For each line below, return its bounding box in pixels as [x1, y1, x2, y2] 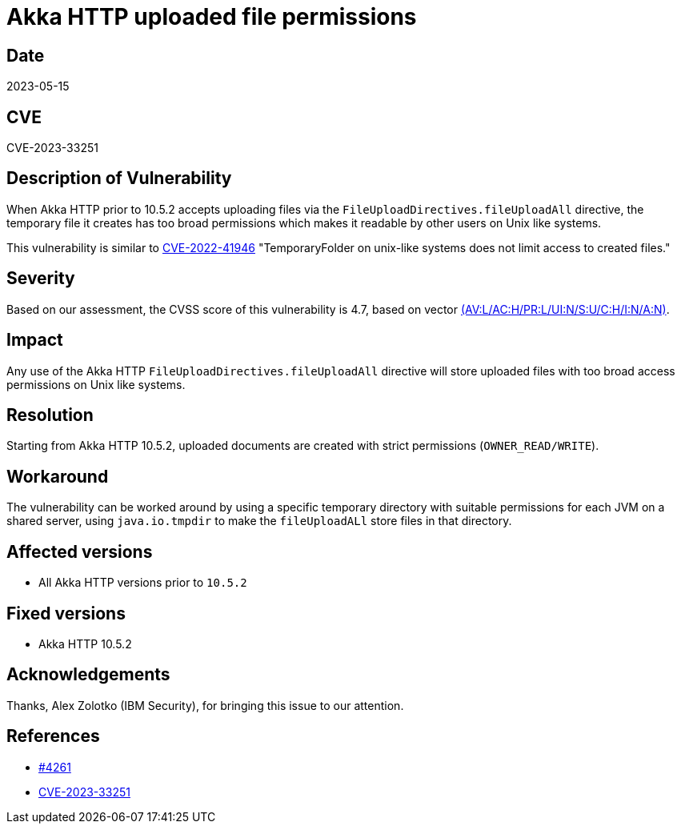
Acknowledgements [6, 664, 170, 685]
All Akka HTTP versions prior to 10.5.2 [38, 575, 247, 590]
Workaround [6, 466, 109, 487]
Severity [6, 268, 75, 289]
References [6, 726, 100, 747]
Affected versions [6, 541, 153, 562]
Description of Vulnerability [6, 168, 232, 189]
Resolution [6, 404, 94, 425]
